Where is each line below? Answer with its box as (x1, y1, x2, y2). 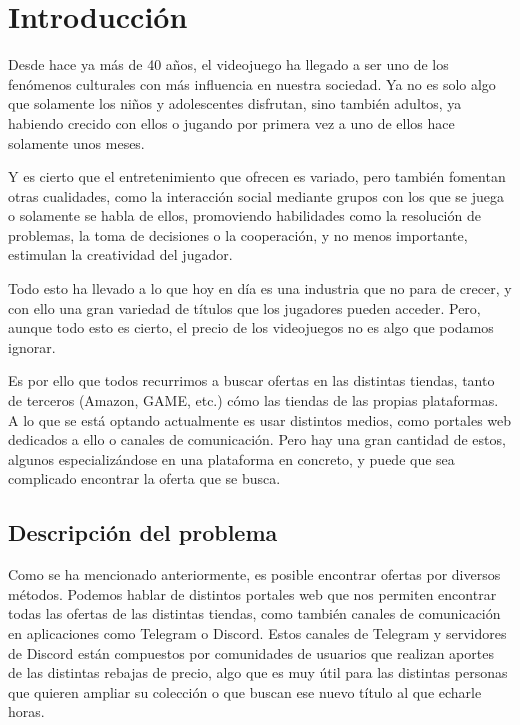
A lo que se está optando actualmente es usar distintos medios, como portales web (8, 409, 512, 430)
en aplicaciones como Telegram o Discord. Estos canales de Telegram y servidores (8, 622, 507, 643)
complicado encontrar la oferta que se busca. (8, 468, 281, 489)
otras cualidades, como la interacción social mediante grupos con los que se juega (8, 185, 504, 206)
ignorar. (8, 336, 56, 357)
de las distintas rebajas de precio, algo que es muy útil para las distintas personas (8, 662, 508, 683)
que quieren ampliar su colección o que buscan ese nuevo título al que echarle (8, 681, 482, 702)
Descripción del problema (8, 517, 278, 548)
